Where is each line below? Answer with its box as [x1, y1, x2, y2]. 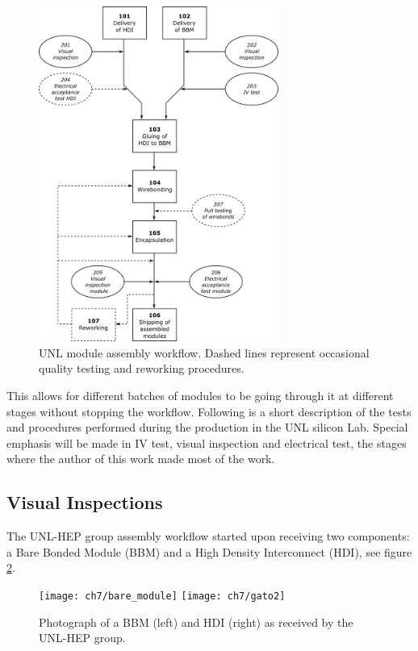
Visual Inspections [6, 490, 163, 515]
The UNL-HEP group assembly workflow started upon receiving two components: [6, 528, 410, 545]
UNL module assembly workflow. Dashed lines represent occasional [39, 344, 370, 361]
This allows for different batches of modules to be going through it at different [6, 386, 394, 403]
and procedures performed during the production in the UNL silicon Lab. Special [6, 419, 408, 436]
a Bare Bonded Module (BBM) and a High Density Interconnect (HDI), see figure [6, 543, 412, 560]
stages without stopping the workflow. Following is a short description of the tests [6, 403, 412, 419]
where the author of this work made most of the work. [6, 450, 275, 467]
